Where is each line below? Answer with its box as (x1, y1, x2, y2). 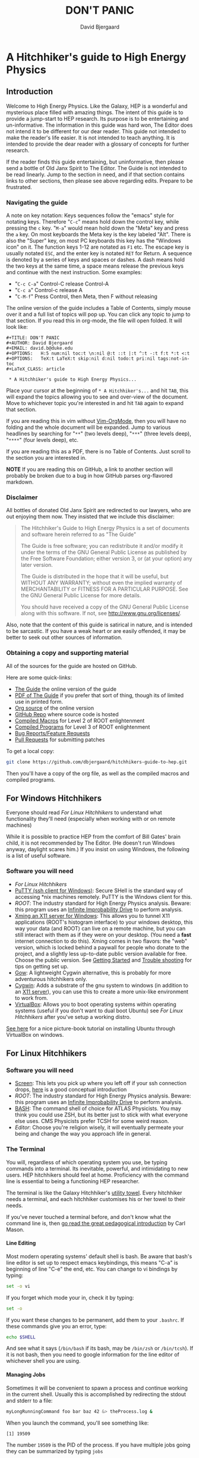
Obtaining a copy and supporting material (6, 649, 129, 657)
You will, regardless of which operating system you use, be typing (6, 1158, 168, 1166)
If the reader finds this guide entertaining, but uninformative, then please (6, 158, 184, 165)
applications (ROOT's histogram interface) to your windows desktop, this (14, 918, 193, 926)
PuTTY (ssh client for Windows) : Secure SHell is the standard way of (14, 887, 183, 894)
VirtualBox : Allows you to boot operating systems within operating (14, 1001, 176, 1008)
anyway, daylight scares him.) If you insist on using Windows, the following (6, 846, 190, 853)
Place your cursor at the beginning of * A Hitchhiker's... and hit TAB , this (6, 387, 189, 394)
